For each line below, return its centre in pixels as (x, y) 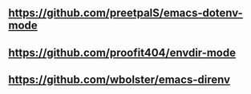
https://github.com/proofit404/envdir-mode (122, 52)
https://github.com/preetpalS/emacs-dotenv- (125, 13)
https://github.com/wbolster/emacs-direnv (119, 80)
